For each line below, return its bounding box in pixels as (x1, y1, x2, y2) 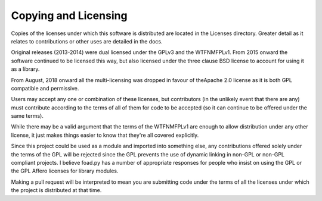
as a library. (11, 65, 40, 73)
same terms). (11, 112, 44, 120)
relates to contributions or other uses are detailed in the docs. (11, 37, 163, 45)
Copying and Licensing (11, 9, 128, 22)
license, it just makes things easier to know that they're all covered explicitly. (11, 131, 199, 139)
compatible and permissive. (11, 84, 79, 92)
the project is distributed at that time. (11, 187, 102, 194)
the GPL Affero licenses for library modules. (11, 167, 119, 175)
